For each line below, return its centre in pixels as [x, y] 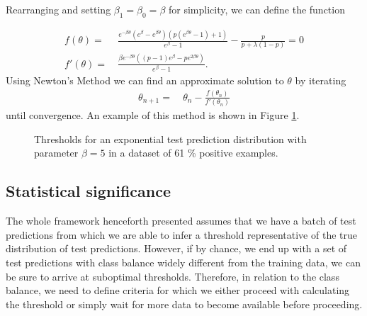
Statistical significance [88, 191]
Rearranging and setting [58, 9]
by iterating [321, 80]
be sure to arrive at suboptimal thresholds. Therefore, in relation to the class [173, 276]
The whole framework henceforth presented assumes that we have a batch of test [181, 221]
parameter [56, 153]
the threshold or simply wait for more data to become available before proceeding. [184, 304]
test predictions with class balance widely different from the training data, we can [183, 263]
